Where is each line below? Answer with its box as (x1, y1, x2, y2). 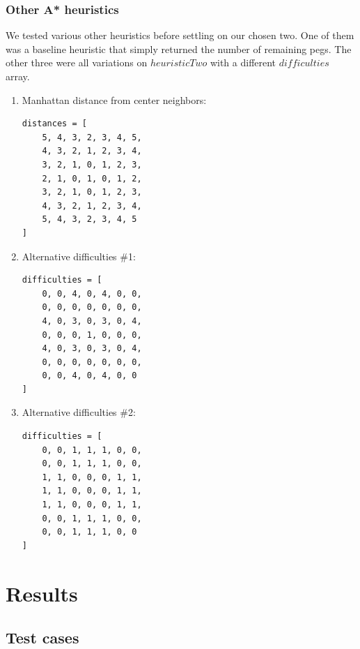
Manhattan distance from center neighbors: (22, 92, 207, 107)
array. (6, 69, 30, 83)
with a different (210, 55, 276, 70)
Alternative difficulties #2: (22, 405, 136, 419)
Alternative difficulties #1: (22, 248, 136, 263)
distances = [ (22, 119, 87, 129)
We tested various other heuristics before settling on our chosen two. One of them (6, 28, 354, 43)
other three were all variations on (6, 55, 148, 70)
